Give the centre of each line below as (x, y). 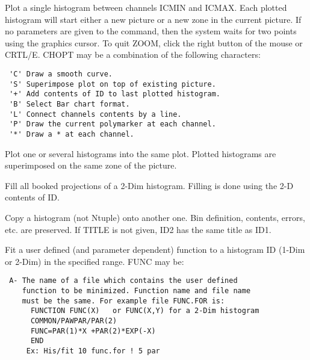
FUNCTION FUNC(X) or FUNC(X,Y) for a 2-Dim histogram (145, 311)
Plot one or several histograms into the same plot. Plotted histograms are (141, 153)
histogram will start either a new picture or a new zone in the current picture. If (153, 19)
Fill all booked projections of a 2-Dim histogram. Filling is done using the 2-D (149, 185)
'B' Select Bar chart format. (70, 104)
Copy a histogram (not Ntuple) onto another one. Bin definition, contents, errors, (155, 217)
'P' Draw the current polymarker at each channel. (113, 124)
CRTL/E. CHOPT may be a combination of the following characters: (133, 54)
